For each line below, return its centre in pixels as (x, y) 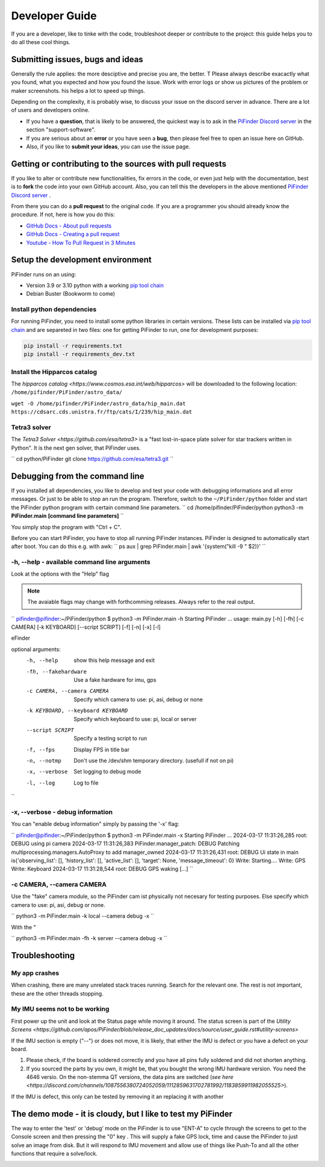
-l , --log (41, 783)
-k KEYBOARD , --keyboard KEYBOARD (77, 711)
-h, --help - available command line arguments (81, 562)
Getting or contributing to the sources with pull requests (119, 164)
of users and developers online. (50, 110)
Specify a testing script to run (110, 739)
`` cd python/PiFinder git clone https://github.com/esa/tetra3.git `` (92, 459)
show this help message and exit (114, 660)
